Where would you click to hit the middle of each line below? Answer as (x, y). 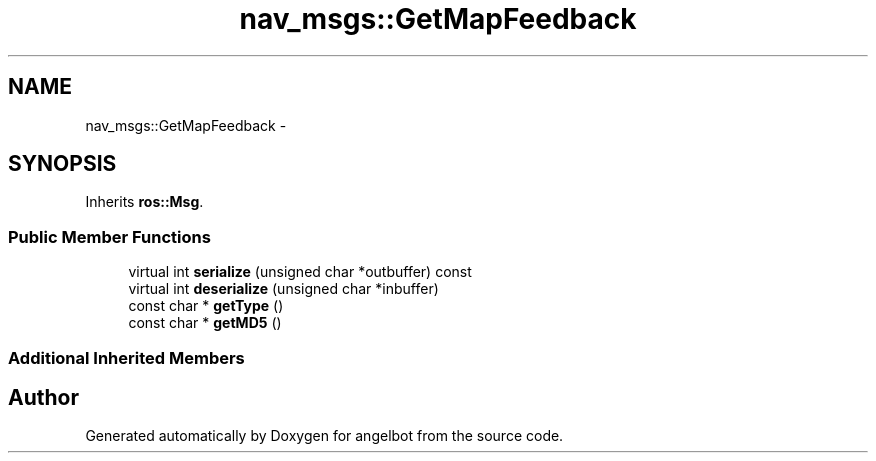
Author (43, 397)
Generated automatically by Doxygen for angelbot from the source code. (324, 436)
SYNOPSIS (62, 164)
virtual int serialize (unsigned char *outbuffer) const (300, 272)
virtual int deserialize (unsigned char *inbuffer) (283, 289)
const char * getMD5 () (205, 323)
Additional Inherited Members (126, 357)
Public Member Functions (109, 236)
